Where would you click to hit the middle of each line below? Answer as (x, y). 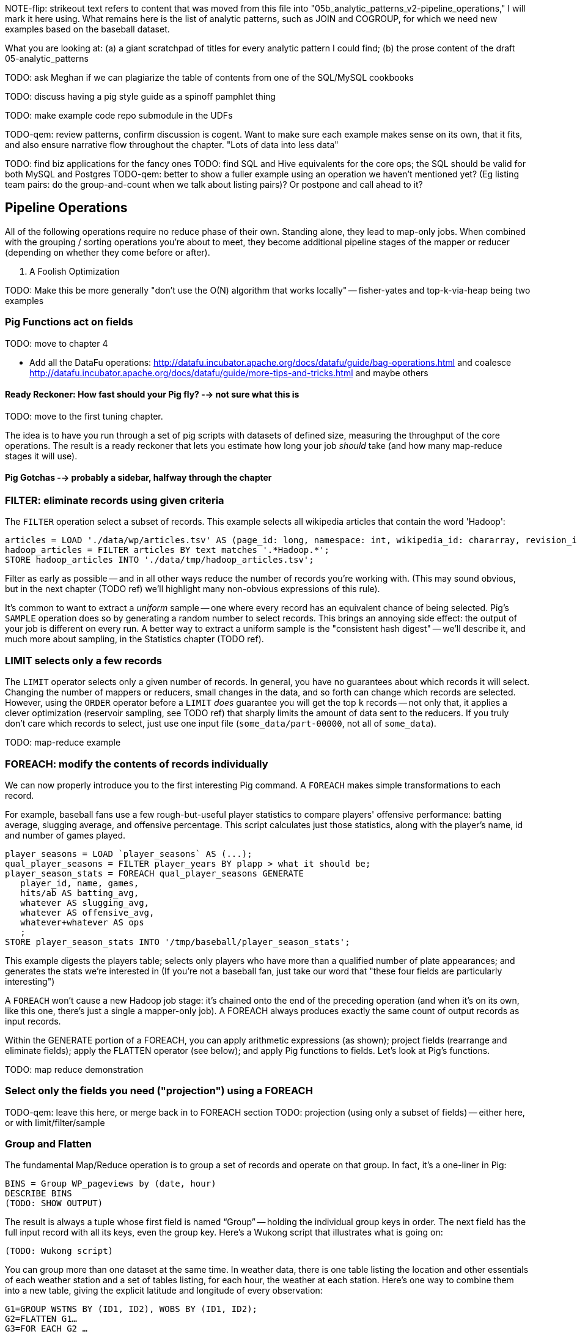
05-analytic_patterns (47, 58)
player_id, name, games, (80, 883)
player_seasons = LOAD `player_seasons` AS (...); (129, 854)
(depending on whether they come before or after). (108, 252)
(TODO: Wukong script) (59, 1251)
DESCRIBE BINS (39, 1194)
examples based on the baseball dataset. (87, 29)
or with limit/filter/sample (55, 1122)
